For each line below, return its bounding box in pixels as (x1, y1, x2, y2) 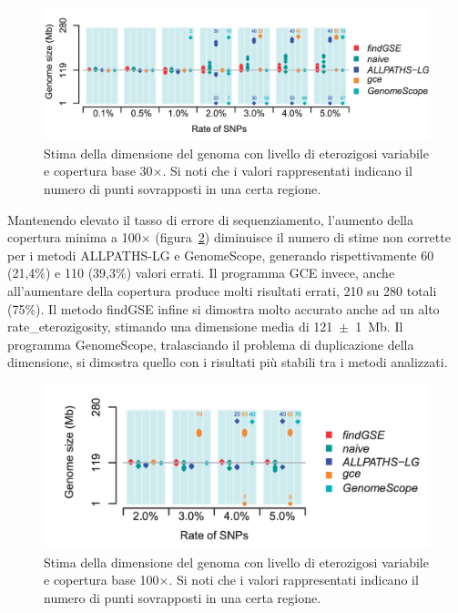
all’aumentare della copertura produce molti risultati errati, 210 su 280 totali (7, 281, 437, 300)
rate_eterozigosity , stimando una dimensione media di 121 (7, 317, 333, 336)
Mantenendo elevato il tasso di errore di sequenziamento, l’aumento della (7, 209, 413, 229)
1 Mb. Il (355, 317, 403, 336)
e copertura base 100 (44, 570, 159, 589)
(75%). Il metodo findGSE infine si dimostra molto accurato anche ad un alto (7, 299, 440, 318)
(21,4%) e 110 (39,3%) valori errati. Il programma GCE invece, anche (7, 263, 395, 282)
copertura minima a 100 (7, 228, 141, 247)
